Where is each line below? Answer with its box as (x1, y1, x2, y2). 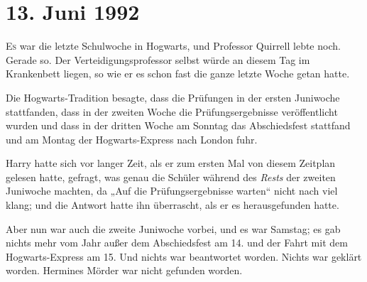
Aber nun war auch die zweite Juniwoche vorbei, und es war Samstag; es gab (6, 221, 341, 236)
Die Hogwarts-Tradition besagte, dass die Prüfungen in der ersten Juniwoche (6, 90, 340, 104)
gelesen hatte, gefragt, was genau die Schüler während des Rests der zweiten (6, 169, 336, 184)
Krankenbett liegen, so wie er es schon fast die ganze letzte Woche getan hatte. (6, 66, 350, 81)
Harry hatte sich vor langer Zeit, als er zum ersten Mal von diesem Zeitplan (6, 156, 336, 170)
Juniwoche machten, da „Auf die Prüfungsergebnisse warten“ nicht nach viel (6, 183, 338, 198)
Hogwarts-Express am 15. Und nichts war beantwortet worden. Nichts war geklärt (6, 249, 362, 264)
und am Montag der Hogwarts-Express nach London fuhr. (6, 131, 258, 146)
